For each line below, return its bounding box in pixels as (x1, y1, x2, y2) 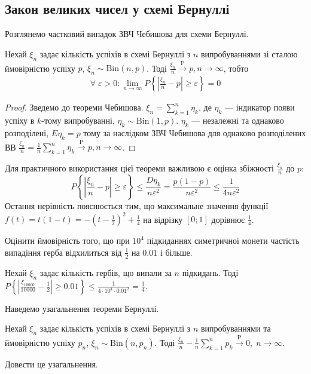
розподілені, (5, 126, 49, 139)
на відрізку (143, 213, 183, 225)
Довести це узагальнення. (5, 357, 98, 370)
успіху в (5, 114, 35, 127)
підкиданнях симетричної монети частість (147, 234, 300, 247)
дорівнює (211, 213, 245, 225)
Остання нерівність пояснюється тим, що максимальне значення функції (5, 200, 269, 212)
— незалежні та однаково (191, 114, 284, 127)
